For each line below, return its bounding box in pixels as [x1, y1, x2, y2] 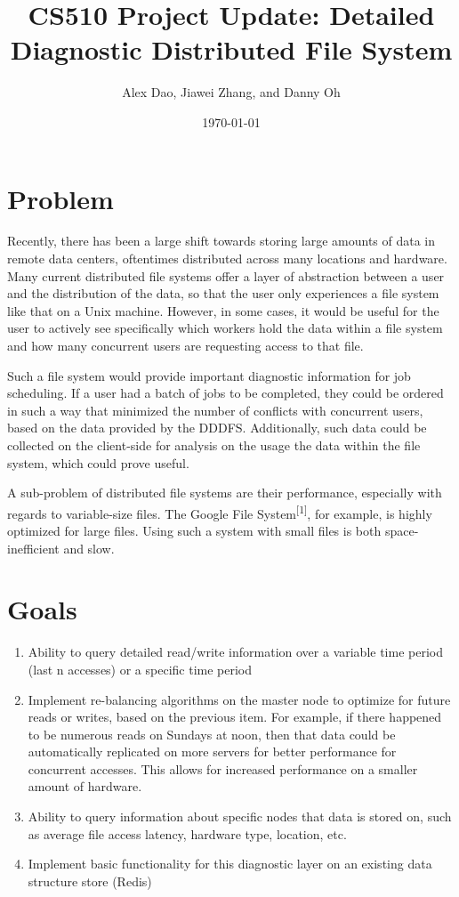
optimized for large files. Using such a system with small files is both [7, 521, 382, 539]
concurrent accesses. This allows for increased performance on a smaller [28, 759, 418, 778]
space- [384, 521, 419, 539]
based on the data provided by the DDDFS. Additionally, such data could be [7, 418, 427, 437]
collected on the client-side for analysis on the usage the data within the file [7, 435, 421, 454]
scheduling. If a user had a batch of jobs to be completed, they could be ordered [7, 384, 444, 402]
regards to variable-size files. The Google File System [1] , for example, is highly [7, 501, 432, 522]
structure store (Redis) [28, 871, 152, 890]
